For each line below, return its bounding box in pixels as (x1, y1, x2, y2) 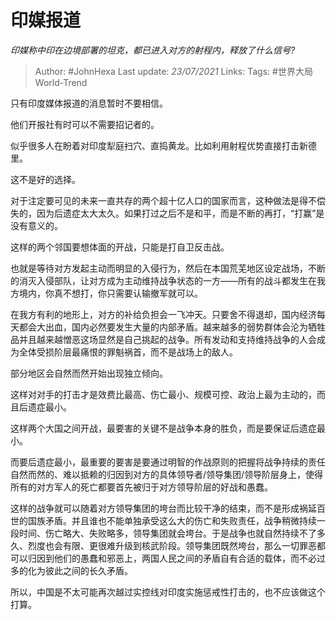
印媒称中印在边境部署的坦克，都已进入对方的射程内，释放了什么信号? (10, 44, 296, 56)
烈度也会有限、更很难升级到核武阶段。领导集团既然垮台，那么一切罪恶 (27, 539, 317, 551)
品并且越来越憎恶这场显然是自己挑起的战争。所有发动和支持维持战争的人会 (10, 333, 317, 345)
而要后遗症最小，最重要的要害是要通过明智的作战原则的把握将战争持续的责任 (10, 456, 326, 468)
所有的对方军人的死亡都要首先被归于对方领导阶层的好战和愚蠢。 (10, 481, 273, 493)
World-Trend (34, 76, 88, 88)
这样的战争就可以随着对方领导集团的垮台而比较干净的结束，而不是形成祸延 (10, 502, 317, 514)
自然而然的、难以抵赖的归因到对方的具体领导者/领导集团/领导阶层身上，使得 (10, 468, 324, 480)
